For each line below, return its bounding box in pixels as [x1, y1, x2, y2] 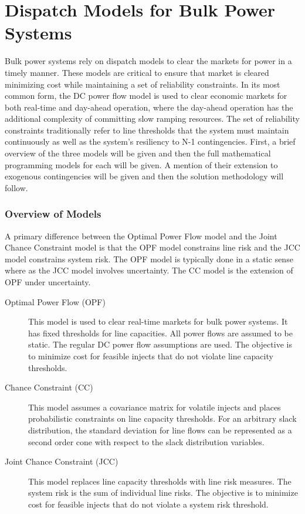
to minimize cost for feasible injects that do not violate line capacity [28, 350, 273, 362]
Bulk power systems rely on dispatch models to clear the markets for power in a [5, 55, 292, 67]
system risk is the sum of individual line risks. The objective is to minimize [28, 486, 298, 499]
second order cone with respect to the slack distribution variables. [28, 435, 265, 448]
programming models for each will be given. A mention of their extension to [5, 158, 278, 171]
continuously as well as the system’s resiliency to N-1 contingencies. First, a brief [5, 135, 296, 148]
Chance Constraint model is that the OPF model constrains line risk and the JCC [5, 241, 300, 253]
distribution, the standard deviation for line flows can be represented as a [28, 423, 292, 436]
